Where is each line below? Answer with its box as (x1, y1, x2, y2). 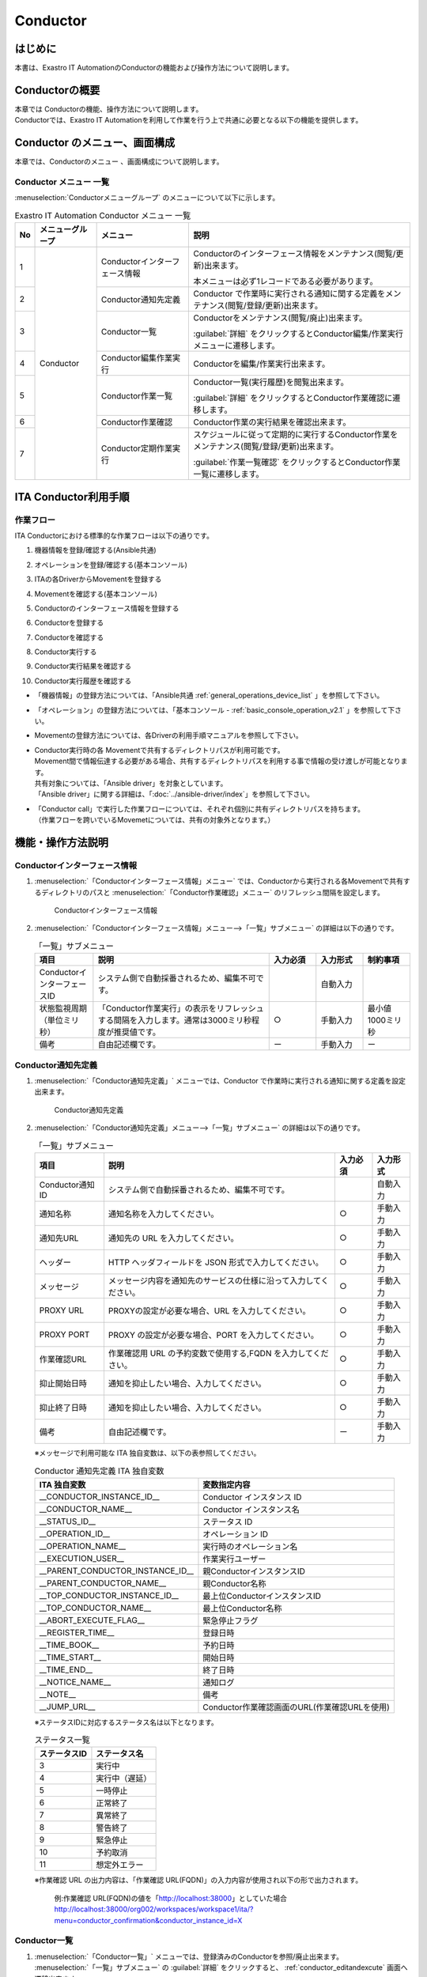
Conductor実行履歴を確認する (34, 676, 132, 686)
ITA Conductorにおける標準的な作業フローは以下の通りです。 (14, 531, 213, 540)
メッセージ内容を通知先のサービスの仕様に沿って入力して (108, 1275, 322, 1286)
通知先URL (39, 1232, 79, 1243)
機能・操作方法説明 (14, 835, 108, 849)
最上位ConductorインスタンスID (202, 1590, 322, 1601)
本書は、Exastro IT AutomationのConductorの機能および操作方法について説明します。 (14, 63, 294, 73)
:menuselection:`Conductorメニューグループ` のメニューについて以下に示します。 (14, 193, 280, 202)
